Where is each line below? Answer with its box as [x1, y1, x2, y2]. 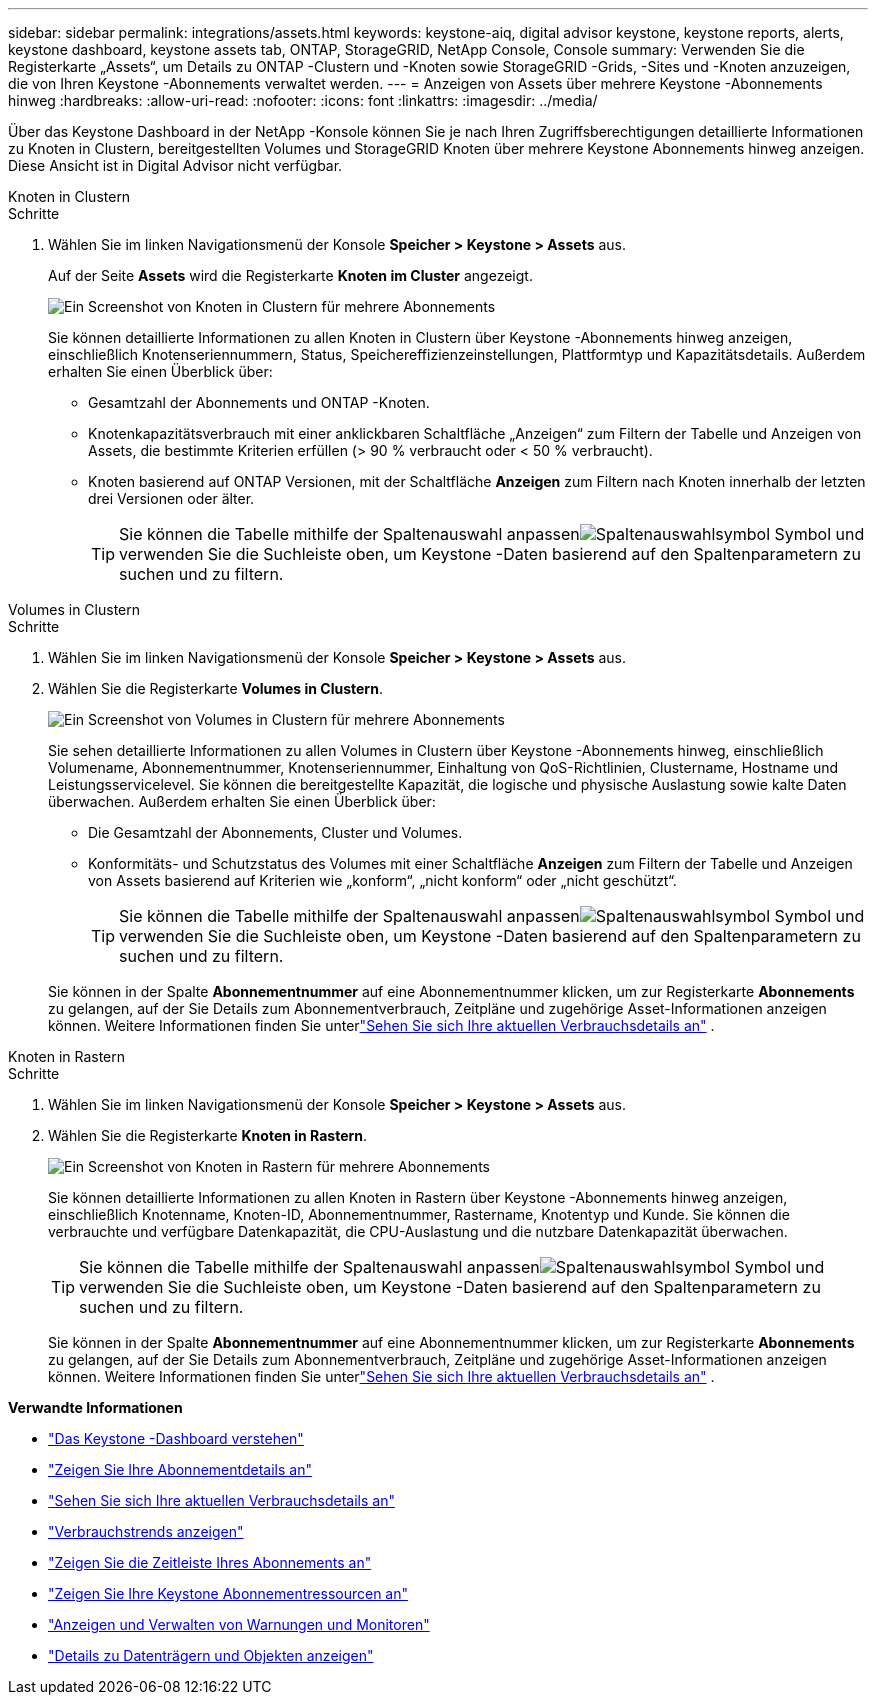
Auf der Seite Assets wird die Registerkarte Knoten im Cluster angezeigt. [48, 267, 533, 284]
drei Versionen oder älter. [88, 490, 255, 507]
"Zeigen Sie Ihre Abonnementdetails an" [48, 1461, 312, 1478]
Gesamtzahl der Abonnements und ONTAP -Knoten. [88, 394, 430, 411]
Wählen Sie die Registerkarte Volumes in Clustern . [48, 680, 383, 697]
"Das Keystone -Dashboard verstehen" [48, 1430, 304, 1447]
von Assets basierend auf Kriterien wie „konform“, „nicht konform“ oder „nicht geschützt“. [88, 872, 677, 889]
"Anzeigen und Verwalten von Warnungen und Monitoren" [48, 1616, 430, 1633]
